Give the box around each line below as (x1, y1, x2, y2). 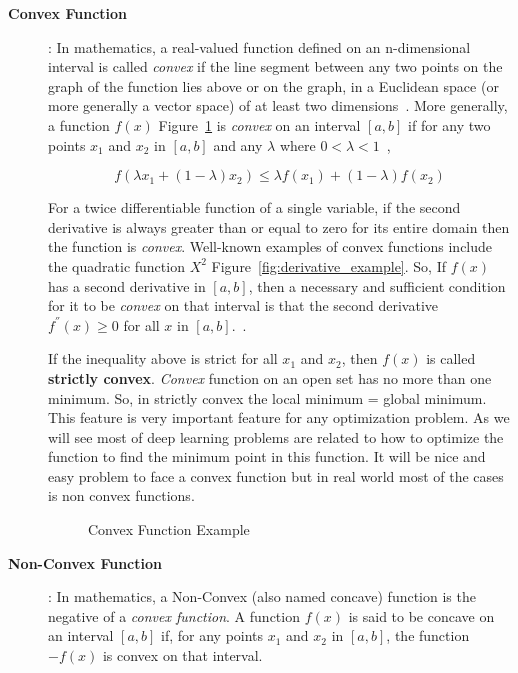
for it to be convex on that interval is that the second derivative (48, 295, 439, 316)
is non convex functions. (48, 485, 195, 506)
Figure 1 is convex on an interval (158, 114, 361, 135)
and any (213, 134, 263, 155)
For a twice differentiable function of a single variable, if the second (48, 197, 461, 218)
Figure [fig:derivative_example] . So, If (211, 255, 446, 276)
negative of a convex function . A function (48, 605, 300, 626)
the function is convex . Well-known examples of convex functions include (48, 236, 493, 257)
